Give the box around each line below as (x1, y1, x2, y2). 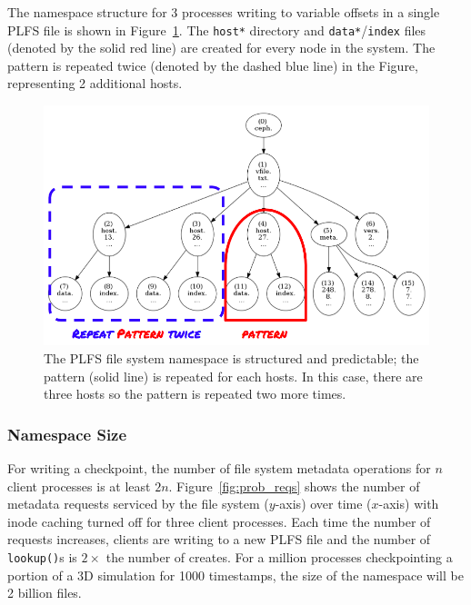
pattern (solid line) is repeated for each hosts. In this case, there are (44, 366, 423, 385)
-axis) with (378, 494, 439, 513)
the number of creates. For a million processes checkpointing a (105, 547, 453, 566)
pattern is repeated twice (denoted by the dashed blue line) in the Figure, (7, 55, 418, 74)
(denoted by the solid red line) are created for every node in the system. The (7, 38, 436, 57)
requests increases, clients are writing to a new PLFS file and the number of (7, 530, 431, 549)
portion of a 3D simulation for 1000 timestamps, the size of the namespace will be (7, 565, 464, 584)
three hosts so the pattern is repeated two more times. (44, 384, 346, 403)
